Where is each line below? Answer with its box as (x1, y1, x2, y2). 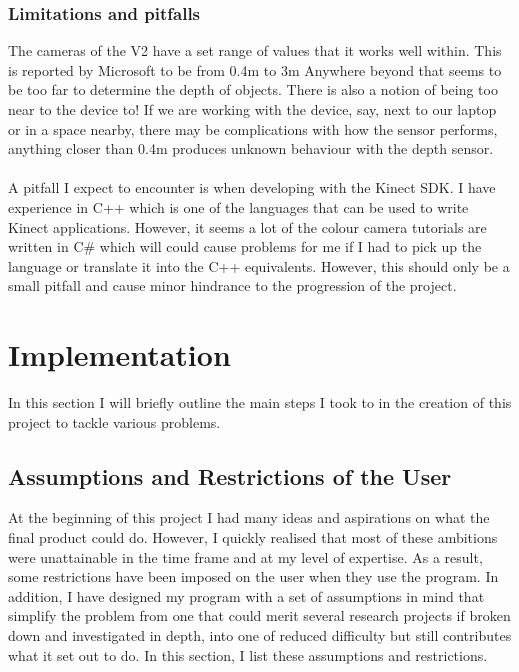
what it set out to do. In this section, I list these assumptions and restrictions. (8, 644, 488, 665)
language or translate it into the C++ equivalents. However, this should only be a (8, 255, 510, 276)
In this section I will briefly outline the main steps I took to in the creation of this (8, 392, 512, 413)
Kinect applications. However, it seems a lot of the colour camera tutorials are (8, 216, 487, 237)
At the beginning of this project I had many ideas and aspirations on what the (8, 507, 490, 528)
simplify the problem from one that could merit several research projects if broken (8, 605, 511, 626)
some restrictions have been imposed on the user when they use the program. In (8, 566, 499, 587)
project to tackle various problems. (8, 411, 221, 432)
